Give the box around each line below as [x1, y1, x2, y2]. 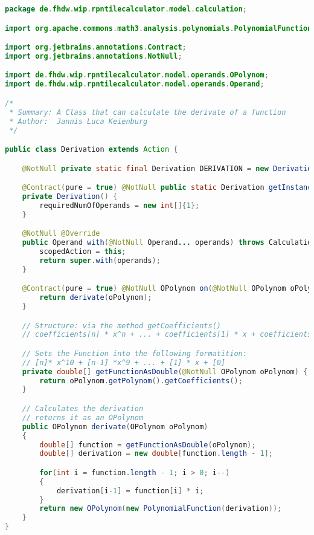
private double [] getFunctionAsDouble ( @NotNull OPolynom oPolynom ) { [22, 367, 308, 376]
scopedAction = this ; [39, 247, 126, 256]
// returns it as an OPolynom [22, 413, 144, 422]
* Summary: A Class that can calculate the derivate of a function [9, 108, 286, 117]
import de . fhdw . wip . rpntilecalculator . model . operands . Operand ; [5, 80, 264, 89]
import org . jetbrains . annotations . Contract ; [5, 43, 187, 52]
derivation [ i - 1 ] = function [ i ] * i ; [56, 486, 204, 495]
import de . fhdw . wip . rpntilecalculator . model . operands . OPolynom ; [5, 71, 269, 80]
